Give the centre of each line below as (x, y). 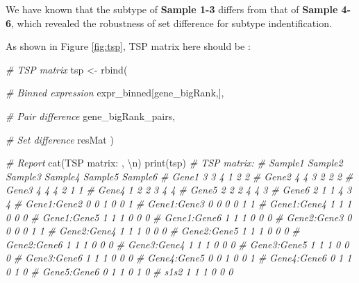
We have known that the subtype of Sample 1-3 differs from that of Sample (172, 9)
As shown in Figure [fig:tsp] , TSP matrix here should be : (128, 46)
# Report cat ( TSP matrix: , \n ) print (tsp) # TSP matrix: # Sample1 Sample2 (174, 163)
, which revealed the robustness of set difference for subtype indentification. (172, 23)
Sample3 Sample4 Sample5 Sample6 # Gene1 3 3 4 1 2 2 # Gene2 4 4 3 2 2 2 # (179, 176)
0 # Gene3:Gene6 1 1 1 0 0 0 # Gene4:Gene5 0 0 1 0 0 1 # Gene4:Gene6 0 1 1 (179, 258)
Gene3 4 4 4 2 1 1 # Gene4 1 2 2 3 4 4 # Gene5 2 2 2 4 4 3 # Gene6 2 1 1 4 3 (179, 190)
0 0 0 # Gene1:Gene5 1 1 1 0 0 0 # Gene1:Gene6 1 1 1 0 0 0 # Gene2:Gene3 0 (179, 217)
